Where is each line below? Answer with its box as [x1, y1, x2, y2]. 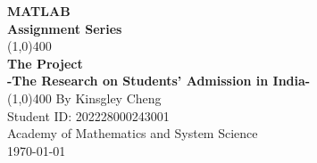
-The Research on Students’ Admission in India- [7, 71, 311, 90]
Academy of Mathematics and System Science [7, 124, 258, 143]
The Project [7, 53, 83, 72]
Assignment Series [7, 19, 122, 37]
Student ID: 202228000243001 [7, 106, 170, 125]
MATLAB [7, 2, 71, 20]
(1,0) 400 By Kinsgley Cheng [7, 88, 162, 107]
